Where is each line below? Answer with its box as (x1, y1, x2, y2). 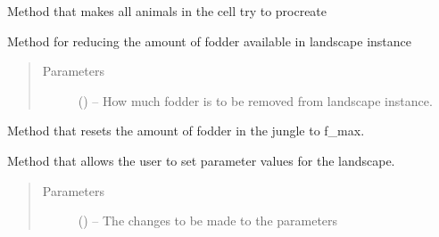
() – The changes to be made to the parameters (78, 211, 338, 230)
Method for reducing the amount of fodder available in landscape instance (7, 31, 411, 50)
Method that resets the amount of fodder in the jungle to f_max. (7, 121, 365, 140)
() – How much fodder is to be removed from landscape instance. (78, 91, 433, 110)
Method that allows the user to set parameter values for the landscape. (7, 151, 395, 169)
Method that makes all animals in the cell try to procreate (7, 2, 327, 20)
